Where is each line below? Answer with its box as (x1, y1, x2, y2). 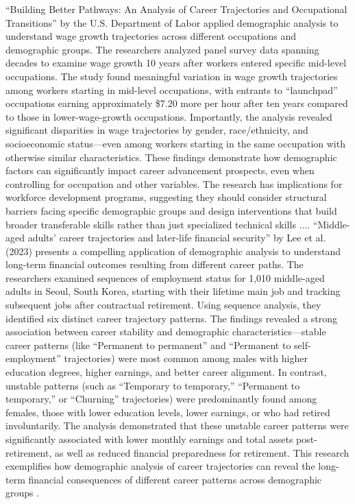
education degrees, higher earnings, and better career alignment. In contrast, (5, 365, 327, 379)
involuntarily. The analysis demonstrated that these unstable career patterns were (5, 418, 349, 433)
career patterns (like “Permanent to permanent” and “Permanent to (5, 337, 291, 352)
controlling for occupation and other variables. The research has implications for (5, 176, 343, 191)
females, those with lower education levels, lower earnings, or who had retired (5, 405, 330, 419)
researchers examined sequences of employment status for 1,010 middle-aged (5, 270, 325, 285)
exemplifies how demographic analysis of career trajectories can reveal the (5, 459, 315, 473)
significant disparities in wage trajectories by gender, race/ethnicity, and (5, 123, 308, 137)
